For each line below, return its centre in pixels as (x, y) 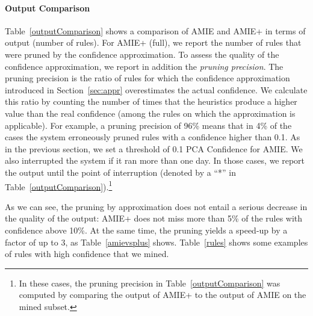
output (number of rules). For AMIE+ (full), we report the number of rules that (153, 42)
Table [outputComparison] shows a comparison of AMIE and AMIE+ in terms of (155, 30)
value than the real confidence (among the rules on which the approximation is (150, 113)
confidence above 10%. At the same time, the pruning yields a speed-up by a (146, 230)
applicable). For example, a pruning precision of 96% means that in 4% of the (148, 125)
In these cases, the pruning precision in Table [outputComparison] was (150, 283)
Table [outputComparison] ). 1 (59, 185)
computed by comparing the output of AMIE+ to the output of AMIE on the (163, 295)
